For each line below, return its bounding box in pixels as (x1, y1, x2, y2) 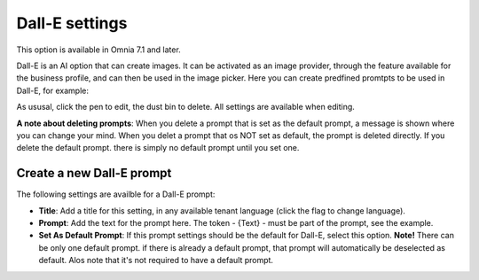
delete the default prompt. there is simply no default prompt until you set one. (16, 143, 300, 153)
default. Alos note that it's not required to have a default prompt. (38, 255, 274, 266)
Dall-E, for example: (16, 85, 89, 96)
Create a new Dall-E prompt (16, 166, 172, 181)
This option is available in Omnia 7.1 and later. (16, 44, 181, 55)
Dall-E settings (16, 13, 128, 33)
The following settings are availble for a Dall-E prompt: (16, 189, 216, 199)
